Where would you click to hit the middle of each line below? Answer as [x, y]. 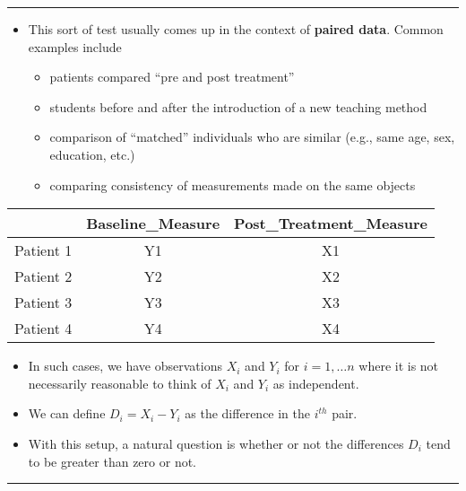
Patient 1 [43, 250]
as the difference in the [248, 413]
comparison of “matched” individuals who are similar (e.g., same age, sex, [252, 137]
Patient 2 [43, 276]
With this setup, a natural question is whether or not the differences [216, 443]
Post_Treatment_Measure [331, 224]
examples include [75, 46]
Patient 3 [43, 302]
